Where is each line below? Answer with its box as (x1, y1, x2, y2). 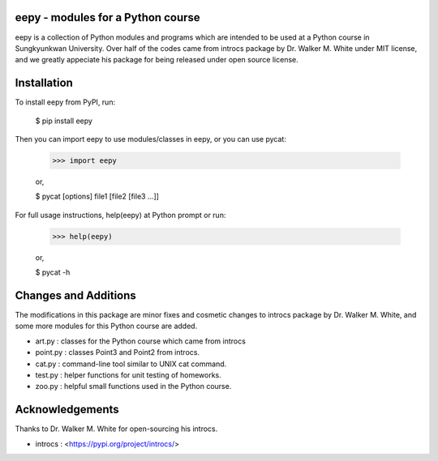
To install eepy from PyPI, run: (15, 97, 116, 107)
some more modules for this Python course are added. (15, 321, 198, 331)
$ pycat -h (35, 267, 71, 277)
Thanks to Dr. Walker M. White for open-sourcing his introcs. (15, 424, 218, 433)
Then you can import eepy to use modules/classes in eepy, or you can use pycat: (15, 134, 287, 143)
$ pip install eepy (35, 116, 93, 126)
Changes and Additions (15, 288, 137, 302)
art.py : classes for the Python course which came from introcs (35, 336, 247, 346)
